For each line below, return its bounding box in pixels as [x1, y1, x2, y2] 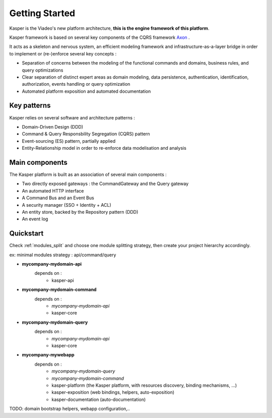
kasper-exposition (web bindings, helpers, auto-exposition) [51, 389, 175, 395]
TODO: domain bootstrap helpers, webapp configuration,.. [9, 406, 130, 412]
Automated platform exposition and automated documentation [22, 88, 151, 94]
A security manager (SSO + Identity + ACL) [22, 202, 112, 208]
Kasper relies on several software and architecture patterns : [9, 114, 135, 121]
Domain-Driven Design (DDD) [22, 124, 83, 130]
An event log [22, 216, 48, 222]
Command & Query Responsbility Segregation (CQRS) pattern [22, 131, 151, 137]
